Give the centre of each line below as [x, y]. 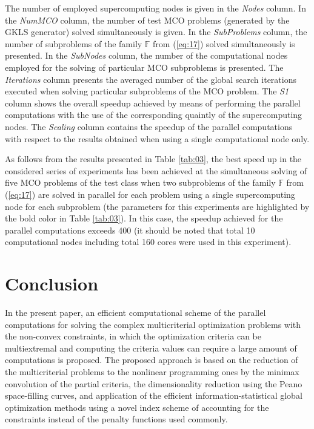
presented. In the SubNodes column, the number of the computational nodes [146, 55]
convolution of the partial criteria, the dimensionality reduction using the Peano [154, 383]
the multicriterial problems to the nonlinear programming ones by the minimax [152, 371]
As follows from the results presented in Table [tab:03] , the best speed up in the [153, 159]
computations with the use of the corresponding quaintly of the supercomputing [154, 115]
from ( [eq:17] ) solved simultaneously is [224, 43]
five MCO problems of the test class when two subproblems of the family [140, 182]
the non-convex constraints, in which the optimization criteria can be [133, 336]
